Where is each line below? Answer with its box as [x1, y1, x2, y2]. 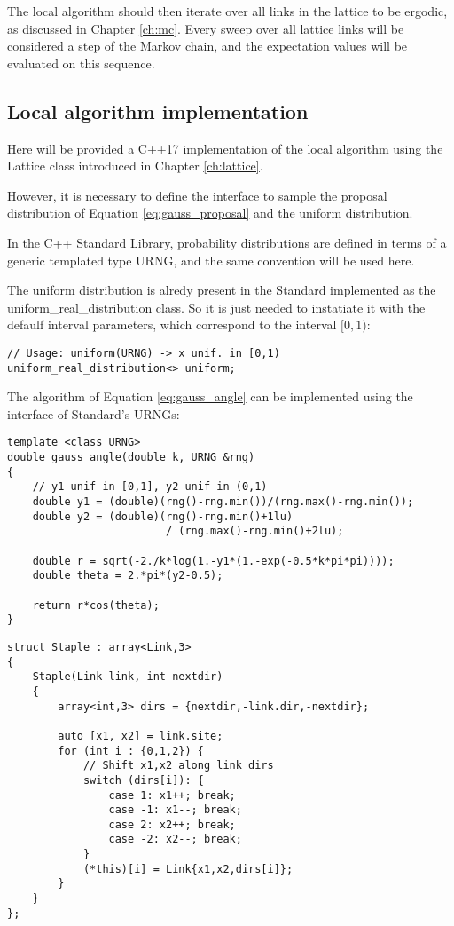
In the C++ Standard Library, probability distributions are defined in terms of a [7, 233, 447, 251]
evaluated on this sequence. [7, 53, 155, 72]
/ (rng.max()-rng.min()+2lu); [165, 525, 344, 538]
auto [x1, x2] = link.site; [58, 729, 223, 742]
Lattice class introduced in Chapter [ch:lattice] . [7, 156, 263, 175]
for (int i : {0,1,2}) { [58, 744, 204, 757]
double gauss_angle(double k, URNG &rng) [7, 451, 255, 464]
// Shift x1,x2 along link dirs [82, 759, 274, 772]
